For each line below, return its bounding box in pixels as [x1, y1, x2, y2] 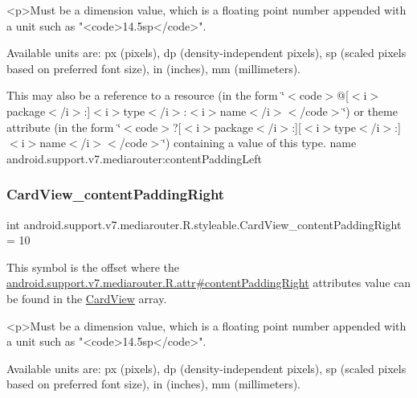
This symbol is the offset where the [6, 258, 179, 275]
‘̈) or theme [342, 102, 398, 119]
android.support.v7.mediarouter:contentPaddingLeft [6, 150, 263, 166]
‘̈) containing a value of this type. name [162, 134, 357, 151]
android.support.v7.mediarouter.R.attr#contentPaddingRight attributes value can [6, 274, 411, 291]
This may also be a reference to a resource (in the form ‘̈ [6, 87, 285, 104]
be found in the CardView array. [6, 289, 167, 306]
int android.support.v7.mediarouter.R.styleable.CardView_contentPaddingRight [6, 215, 402, 232]
